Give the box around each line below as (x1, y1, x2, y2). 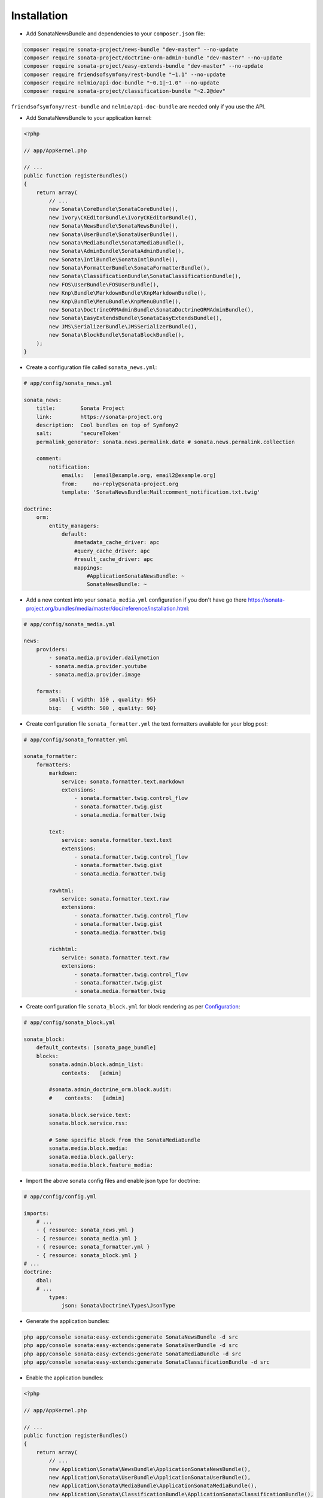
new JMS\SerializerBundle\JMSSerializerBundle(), (48, 323, 197, 330)
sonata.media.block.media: (48, 1145, 128, 1152)
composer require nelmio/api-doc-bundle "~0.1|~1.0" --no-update (23, 80, 220, 86)
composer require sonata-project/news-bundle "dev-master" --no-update (23, 46, 239, 53)
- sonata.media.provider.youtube (48, 663, 147, 669)
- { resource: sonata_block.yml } (36, 1252, 138, 1258)
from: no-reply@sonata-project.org (61, 480, 179, 487)
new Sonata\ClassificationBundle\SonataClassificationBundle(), (48, 273, 242, 280)
